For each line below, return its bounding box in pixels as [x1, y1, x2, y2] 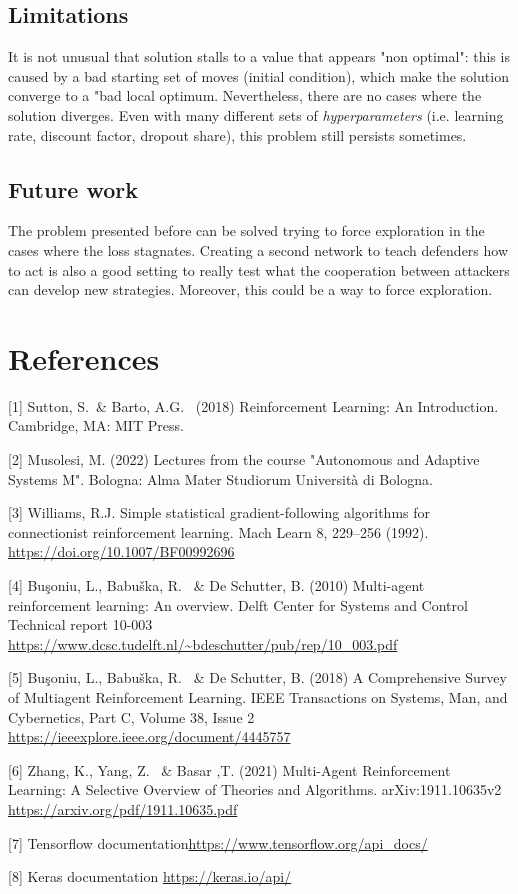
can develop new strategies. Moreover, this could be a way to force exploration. [8, 279, 493, 300]
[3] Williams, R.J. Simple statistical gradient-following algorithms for [8, 502, 431, 523]
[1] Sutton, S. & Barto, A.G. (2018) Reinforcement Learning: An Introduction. [8, 395, 499, 416]
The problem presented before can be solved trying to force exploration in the [8, 220, 485, 241]
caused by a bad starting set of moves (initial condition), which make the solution [8, 65, 509, 86]
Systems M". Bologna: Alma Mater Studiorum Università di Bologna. [8, 468, 433, 489]
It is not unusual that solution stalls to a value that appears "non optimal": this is [8, 46, 510, 67]
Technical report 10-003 [8, 614, 153, 635]
